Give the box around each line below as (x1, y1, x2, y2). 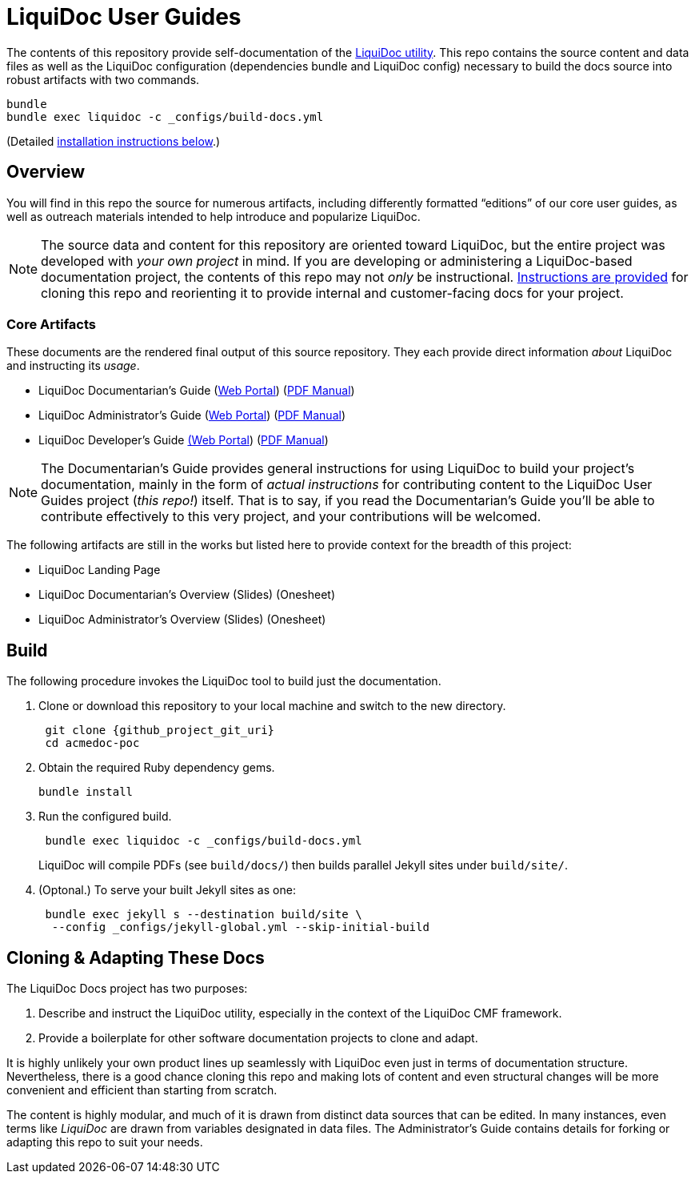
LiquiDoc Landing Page (38, 563, 161, 577)
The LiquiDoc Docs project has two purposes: (6, 981, 248, 996)
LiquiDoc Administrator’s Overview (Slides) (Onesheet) (38, 612, 326, 627)
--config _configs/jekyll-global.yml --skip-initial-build (51, 921, 429, 934)
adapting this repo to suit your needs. (6, 1135, 203, 1150)
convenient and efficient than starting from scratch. (6, 1083, 278, 1098)
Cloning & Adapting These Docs (6, 947, 265, 968)
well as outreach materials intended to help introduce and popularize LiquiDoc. (6, 209, 421, 223)
